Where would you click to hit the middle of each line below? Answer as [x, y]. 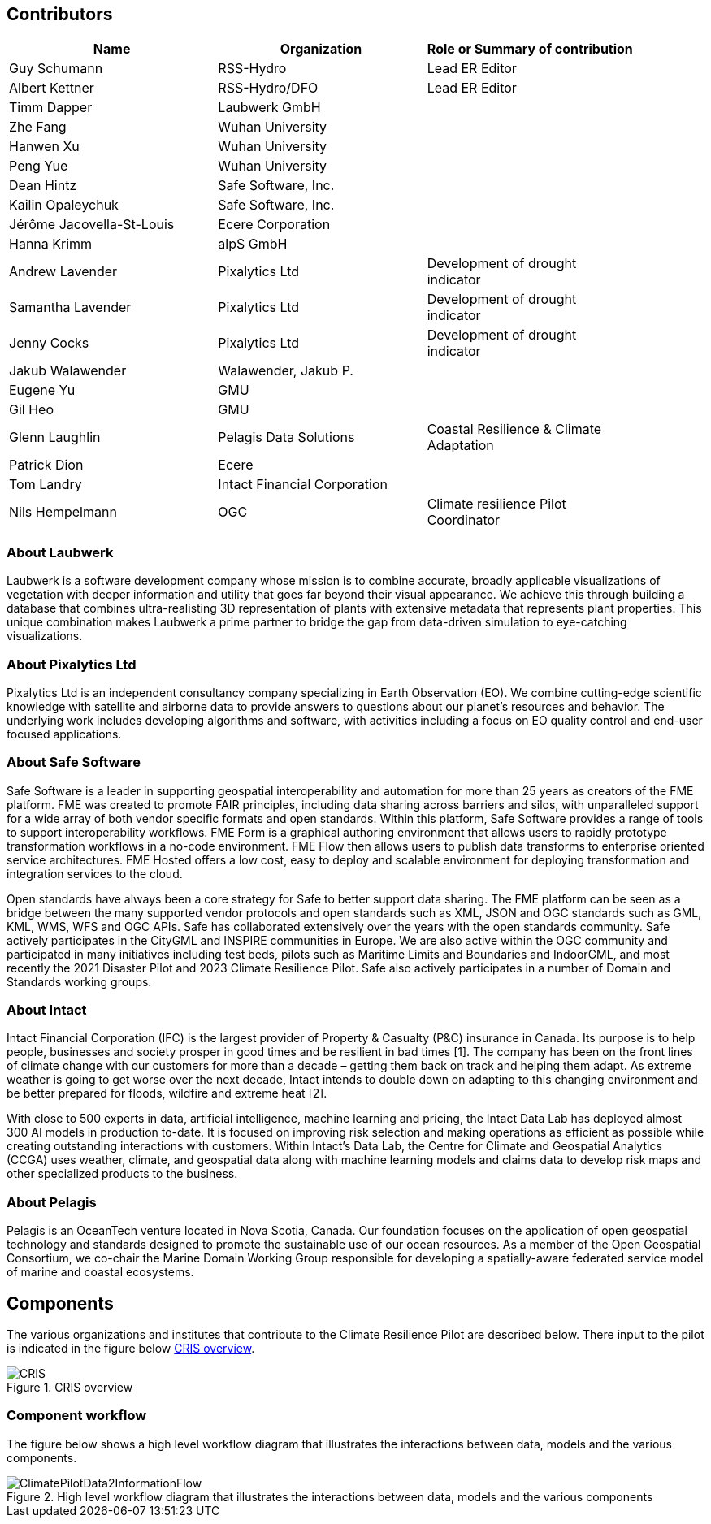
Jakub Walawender [68, 371]
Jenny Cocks [49, 343]
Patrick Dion [46, 465]
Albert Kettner [52, 88]
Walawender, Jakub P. [286, 371]
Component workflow [77, 1416]
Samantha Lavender [70, 307]
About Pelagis [52, 1202]
